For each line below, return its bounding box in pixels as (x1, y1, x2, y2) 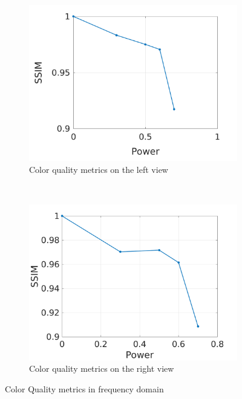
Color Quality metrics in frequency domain (5, 382, 164, 395)
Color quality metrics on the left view (29, 163, 168, 175)
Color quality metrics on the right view (29, 362, 174, 375)
